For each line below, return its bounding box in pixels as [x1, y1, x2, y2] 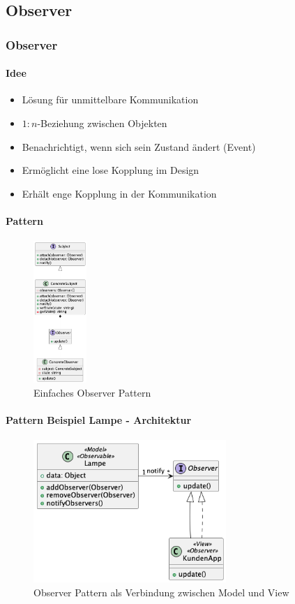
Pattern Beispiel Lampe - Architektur [6, 413, 192, 427]
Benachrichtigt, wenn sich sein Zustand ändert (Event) [22, 139, 256, 154]
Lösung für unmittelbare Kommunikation [22, 92, 199, 107]
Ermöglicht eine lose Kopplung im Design [22, 163, 199, 177]
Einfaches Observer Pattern [33, 385, 151, 399]
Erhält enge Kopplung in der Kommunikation [22, 186, 217, 200]
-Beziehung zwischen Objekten [37, 116, 167, 131]
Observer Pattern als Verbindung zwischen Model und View [33, 585, 289, 600]
